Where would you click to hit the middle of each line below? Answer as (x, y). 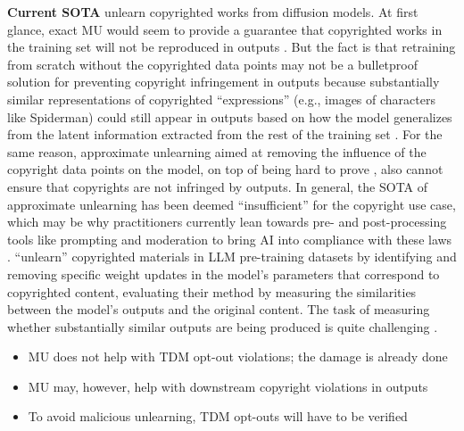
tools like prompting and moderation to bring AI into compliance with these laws (230, 239)
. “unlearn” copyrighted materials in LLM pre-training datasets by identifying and (232, 257)
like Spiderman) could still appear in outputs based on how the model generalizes (230, 116)
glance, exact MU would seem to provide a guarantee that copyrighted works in (225, 29)
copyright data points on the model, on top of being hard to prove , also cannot (225, 169)
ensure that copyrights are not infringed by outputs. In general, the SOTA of (218, 186)
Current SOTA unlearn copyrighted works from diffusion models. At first (213, 12)
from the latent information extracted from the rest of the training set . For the (225, 134)
